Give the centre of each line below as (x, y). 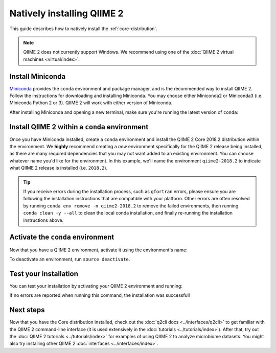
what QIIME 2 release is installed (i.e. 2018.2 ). (59, 168)
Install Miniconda (38, 76)
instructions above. (43, 220)
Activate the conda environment (62, 237)
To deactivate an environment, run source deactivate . (70, 259)
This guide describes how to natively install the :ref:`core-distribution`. (84, 29)
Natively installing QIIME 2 (66, 13)
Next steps (27, 310)
